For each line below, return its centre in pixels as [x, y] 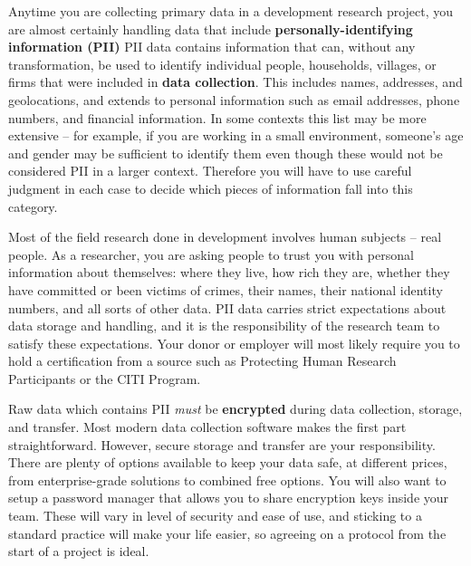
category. [33, 206]
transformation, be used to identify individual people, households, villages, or [222, 64]
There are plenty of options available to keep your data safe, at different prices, [228, 462]
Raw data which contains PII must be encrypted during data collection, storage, [235, 409]
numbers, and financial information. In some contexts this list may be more [217, 117]
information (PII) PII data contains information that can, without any [212, 47]
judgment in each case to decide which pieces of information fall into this [211, 188]
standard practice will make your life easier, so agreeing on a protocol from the [227, 533]
